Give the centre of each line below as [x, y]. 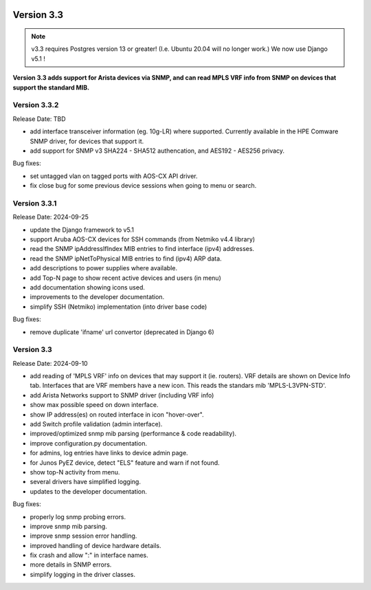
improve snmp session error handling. [83, 536]
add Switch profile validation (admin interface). [96, 424]
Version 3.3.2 [36, 105]
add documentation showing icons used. [88, 287]
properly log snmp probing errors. [78, 516]
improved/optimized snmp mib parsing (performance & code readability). [133, 434]
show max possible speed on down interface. [94, 405]
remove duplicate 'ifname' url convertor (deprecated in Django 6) [122, 332]
